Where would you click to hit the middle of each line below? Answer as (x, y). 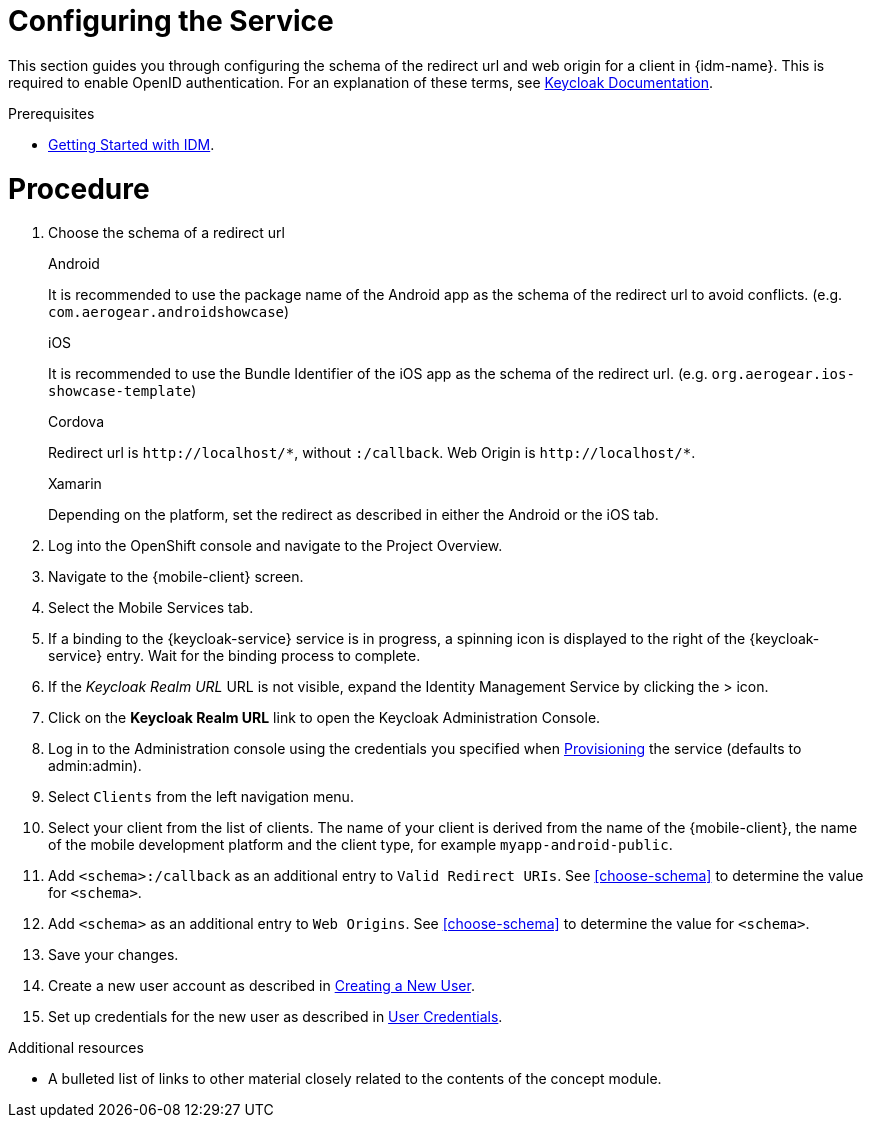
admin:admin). (95, 766)
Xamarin (75, 484)
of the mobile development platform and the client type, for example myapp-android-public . (360, 845)
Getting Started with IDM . (131, 144)
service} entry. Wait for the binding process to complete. (234, 656)
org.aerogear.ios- (783, 374)
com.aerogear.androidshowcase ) (169, 312)
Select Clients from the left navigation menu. (201, 797)
